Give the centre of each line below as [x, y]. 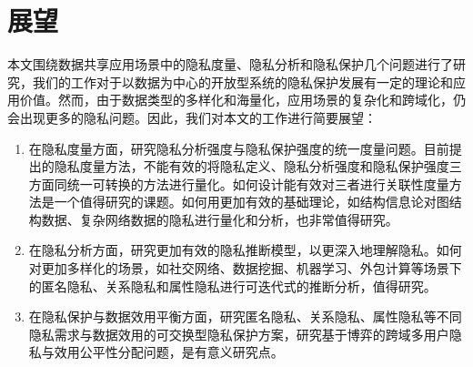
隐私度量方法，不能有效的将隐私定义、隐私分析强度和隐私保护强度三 [258, 166]
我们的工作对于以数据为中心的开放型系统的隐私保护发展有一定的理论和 [242, 82]
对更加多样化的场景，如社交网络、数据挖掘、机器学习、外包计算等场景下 [245, 268]
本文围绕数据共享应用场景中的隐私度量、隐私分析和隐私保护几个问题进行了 [230, 64]
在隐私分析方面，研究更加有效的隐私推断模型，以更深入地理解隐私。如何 [245, 250]
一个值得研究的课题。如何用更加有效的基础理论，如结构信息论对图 [252, 202]
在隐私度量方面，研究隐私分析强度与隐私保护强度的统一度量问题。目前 [239, 148]
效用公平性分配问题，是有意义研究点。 [169, 352]
